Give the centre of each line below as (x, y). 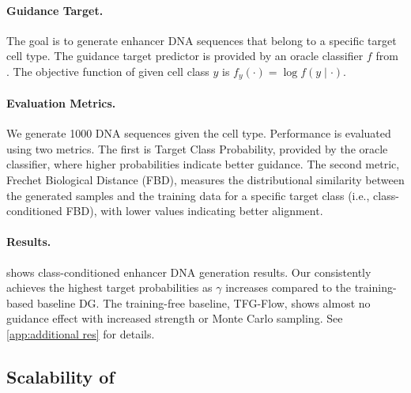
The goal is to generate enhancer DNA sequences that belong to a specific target (202, 40)
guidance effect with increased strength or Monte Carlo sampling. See (175, 318)
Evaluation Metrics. (61, 103)
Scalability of (60, 376)
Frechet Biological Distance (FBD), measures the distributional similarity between (205, 180)
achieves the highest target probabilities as (109, 287)
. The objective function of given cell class (108, 71)
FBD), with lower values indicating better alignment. (194, 211)
